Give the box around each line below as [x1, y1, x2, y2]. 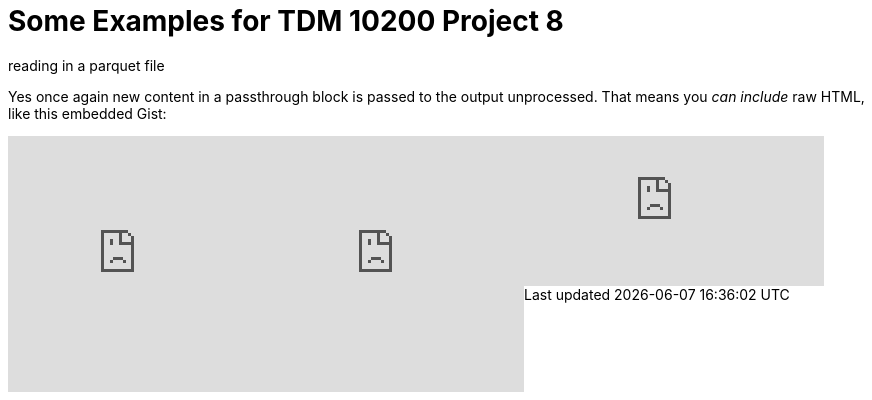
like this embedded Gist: [8, 104, 167, 122]
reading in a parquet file [8, 56, 165, 74]
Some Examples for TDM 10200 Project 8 [8, 4, 564, 38]
